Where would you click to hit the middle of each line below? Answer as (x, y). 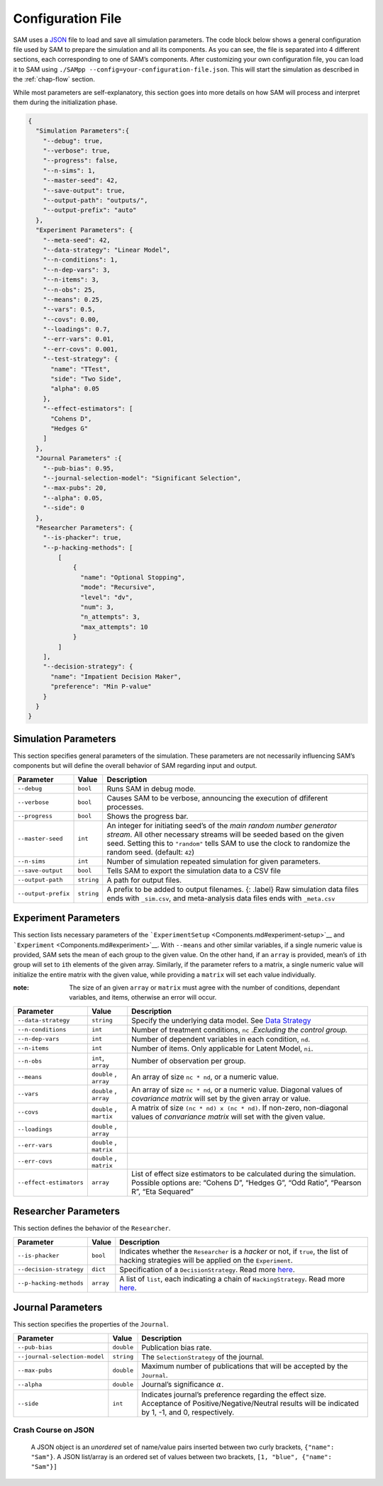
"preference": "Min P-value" (101, 687)
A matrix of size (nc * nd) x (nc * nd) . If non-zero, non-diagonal (240, 1107)
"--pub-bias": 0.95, (79, 468)
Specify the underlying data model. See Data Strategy (221, 1020)
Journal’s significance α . (183, 1384)
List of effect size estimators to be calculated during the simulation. (244, 1173)
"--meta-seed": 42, (77, 240)
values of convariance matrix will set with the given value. (228, 1117)
